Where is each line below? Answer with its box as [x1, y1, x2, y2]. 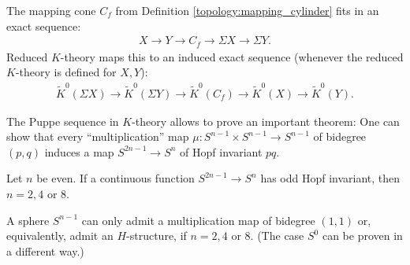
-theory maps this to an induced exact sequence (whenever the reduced [60, 48, 404, 64]
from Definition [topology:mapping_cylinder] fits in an [115, 2, 379, 18]
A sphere [6, 212, 50, 228]
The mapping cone [6, 2, 96, 18]
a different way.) [6, 242, 84, 259]
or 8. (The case [231, 227, 304, 244]
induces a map [44, 143, 114, 160]
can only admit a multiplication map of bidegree [81, 212, 315, 228]
